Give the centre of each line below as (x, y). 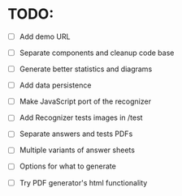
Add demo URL (45, 36)
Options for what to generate (68, 166)
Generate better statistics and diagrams (86, 69)
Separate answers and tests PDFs (76, 134)
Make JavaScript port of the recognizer (85, 101)
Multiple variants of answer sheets (77, 150)
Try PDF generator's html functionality (83, 182)
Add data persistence (55, 85)
